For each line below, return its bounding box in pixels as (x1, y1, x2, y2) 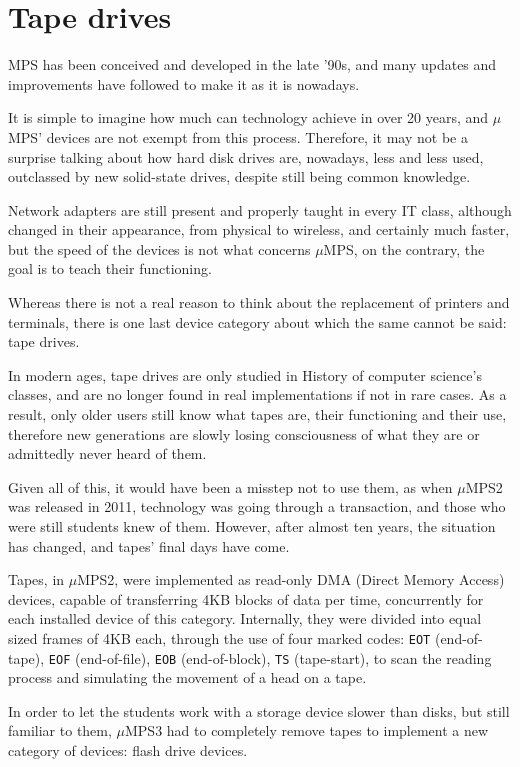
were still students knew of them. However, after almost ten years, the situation (8, 516, 496, 536)
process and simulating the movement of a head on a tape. (8, 667, 367, 688)
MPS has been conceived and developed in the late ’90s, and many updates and (8, 54, 497, 75)
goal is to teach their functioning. (8, 258, 212, 279)
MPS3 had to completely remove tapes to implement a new (125, 720, 489, 741)
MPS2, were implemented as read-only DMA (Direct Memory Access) (77, 569, 505, 590)
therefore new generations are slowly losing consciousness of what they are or (8, 423, 480, 444)
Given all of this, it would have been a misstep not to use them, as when (8, 476, 453, 497)
